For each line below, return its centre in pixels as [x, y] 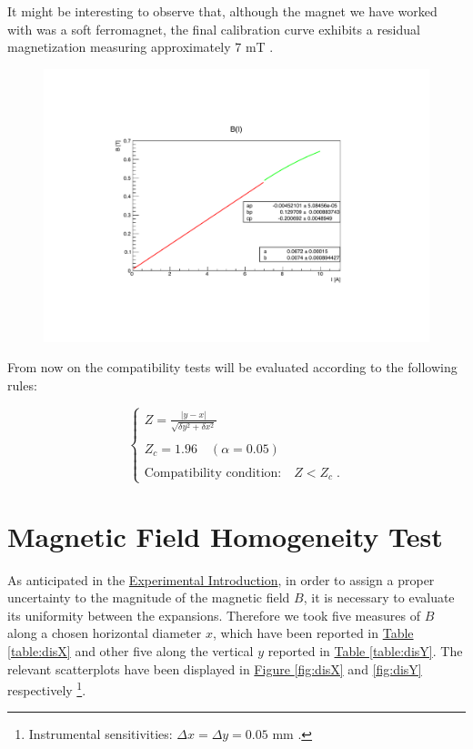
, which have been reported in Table [313, 633]
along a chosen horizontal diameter [105, 633]
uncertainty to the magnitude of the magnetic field [149, 597]
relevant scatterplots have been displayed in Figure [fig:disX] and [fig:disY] [215, 668]
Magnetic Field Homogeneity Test [225, 536]
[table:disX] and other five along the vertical [131, 650]
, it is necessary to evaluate [379, 597]
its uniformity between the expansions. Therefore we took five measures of [214, 615]
